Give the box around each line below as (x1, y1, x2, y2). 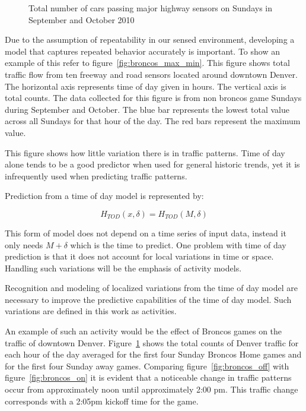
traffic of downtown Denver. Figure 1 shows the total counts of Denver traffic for (5, 336, 299, 349)
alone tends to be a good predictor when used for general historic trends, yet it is (5, 158, 300, 170)
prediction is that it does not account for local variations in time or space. (5, 250, 274, 263)
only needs (5, 238, 43, 251)
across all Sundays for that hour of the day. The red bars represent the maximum (5, 115, 301, 127)
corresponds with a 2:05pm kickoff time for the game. (5, 394, 199, 407)
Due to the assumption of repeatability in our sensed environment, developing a (5, 33, 295, 46)
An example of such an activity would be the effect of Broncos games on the (5, 325, 282, 337)
